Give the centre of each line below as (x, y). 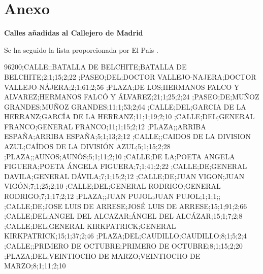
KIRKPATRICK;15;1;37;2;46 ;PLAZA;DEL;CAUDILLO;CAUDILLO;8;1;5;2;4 (125, 236)
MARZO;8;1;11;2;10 (35, 266)
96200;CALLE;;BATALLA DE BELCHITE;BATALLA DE (95, 67)
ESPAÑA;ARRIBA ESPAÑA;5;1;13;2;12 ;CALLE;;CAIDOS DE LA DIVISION (127, 136)
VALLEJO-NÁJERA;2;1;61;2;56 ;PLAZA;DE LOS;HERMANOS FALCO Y (122, 87)
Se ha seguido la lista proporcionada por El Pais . (81, 49)
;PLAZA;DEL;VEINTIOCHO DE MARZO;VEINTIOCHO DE (102, 255)
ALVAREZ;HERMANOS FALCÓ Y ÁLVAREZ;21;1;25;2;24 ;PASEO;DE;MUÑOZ (132, 97)
